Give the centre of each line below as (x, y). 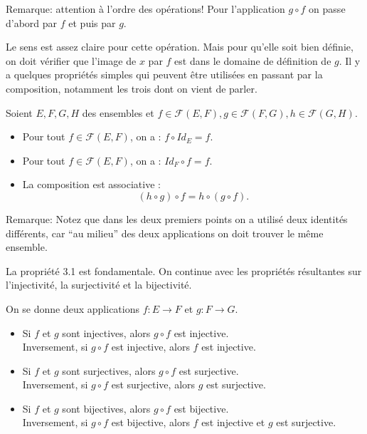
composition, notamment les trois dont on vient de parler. (132, 88)
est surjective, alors (153, 384)
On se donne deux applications (73, 308)
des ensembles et (118, 112)
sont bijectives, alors (106, 408)
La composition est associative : (91, 184)
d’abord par (32, 22)
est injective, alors (150, 347)
